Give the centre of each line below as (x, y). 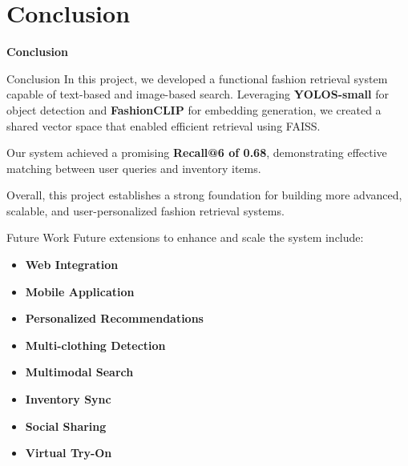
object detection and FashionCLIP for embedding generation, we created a (194, 109)
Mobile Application (80, 291)
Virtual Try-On (69, 453)
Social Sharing (66, 426)
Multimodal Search (79, 372)
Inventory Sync (68, 399)
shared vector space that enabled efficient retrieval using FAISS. (164, 125)
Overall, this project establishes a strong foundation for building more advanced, (204, 195)
